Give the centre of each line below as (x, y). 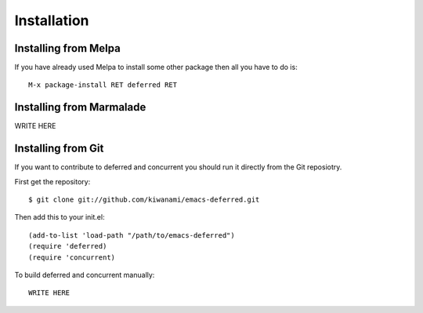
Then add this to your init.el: (60, 217)
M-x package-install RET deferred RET (103, 85)
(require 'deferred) (68, 246)
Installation (52, 20)
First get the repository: (52, 181)
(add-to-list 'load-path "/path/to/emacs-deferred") (132, 235)
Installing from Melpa (67, 48)
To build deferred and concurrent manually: (85, 275)
